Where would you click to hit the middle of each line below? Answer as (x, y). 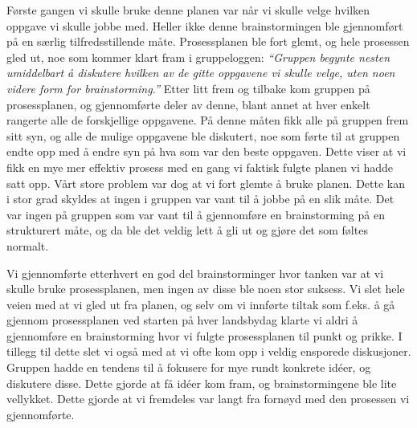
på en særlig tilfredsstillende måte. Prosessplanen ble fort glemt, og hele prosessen (208, 41)
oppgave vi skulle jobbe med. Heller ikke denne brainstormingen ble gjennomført (205, 25)
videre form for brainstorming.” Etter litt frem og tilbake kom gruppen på (188, 88)
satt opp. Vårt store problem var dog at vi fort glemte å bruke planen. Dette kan (206, 183)
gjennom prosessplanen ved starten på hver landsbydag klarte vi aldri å (182, 320)
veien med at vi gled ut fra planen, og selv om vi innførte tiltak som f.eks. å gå (201, 304)
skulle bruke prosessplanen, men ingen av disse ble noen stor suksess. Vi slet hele (206, 289)
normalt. (28, 245)
